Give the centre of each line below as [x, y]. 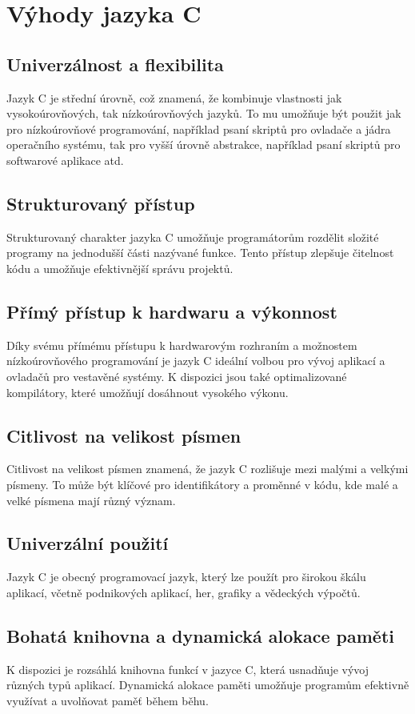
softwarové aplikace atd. [65, 160]
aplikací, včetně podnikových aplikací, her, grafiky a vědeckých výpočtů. [184, 592]
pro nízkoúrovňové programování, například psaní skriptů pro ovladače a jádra [199, 128]
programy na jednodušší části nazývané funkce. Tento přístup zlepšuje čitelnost [200, 253]
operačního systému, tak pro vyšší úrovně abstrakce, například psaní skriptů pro [204, 144]
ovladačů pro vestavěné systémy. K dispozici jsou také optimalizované [177, 376]
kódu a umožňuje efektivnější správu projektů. [120, 268]
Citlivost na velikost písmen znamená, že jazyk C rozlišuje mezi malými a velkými [207, 469]
